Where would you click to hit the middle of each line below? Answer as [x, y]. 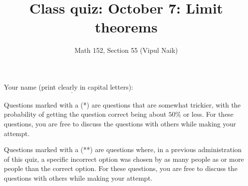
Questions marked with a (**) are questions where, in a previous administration [123, 149]
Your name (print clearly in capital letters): [69, 86]
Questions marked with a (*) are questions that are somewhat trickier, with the [122, 104]
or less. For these [208, 114]
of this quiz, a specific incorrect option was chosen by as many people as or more [124, 159]
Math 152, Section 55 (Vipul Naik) [126, 50]
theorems [126, 27]
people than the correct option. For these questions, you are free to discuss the [121, 168]
